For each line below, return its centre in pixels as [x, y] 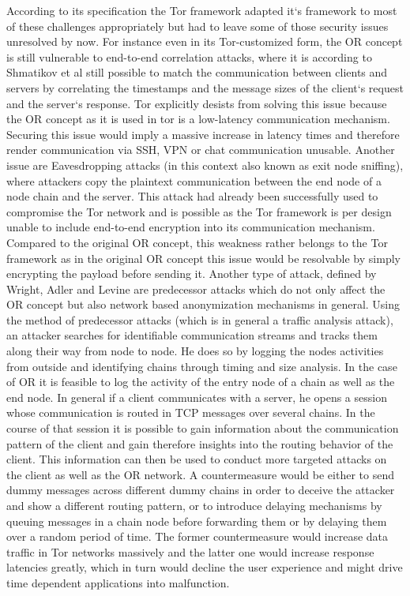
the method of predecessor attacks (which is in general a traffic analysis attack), [200, 319]
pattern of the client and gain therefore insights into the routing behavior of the [200, 443]
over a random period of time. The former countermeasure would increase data [197, 536]
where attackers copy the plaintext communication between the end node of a [194, 180]
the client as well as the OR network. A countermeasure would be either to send [200, 474]
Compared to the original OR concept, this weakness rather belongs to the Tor [197, 242]
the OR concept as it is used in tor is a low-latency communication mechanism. [198, 119]
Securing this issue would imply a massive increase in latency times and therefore [203, 134]
